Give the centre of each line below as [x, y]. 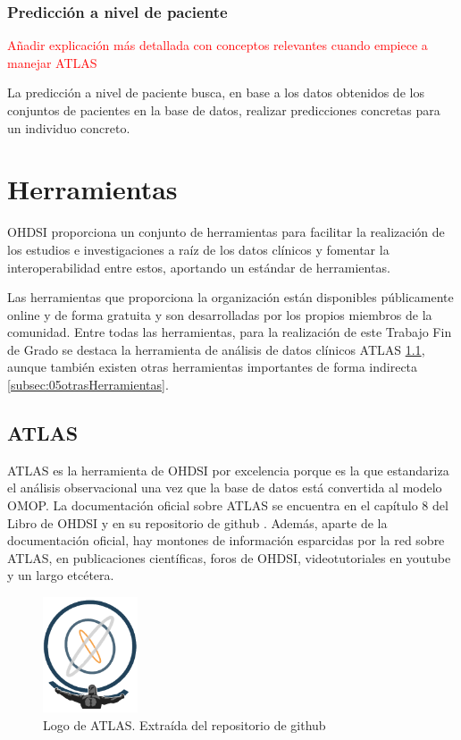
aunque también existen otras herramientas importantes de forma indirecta [213, 367]
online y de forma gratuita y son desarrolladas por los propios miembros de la [220, 314]
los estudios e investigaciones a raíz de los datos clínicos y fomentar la [198, 249]
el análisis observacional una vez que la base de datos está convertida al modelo [225, 488]
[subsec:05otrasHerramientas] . [88, 385]
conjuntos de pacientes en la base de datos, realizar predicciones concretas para [224, 110]
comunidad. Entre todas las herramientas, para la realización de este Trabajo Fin [230, 332]
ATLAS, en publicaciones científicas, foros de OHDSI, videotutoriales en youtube [229, 557]
